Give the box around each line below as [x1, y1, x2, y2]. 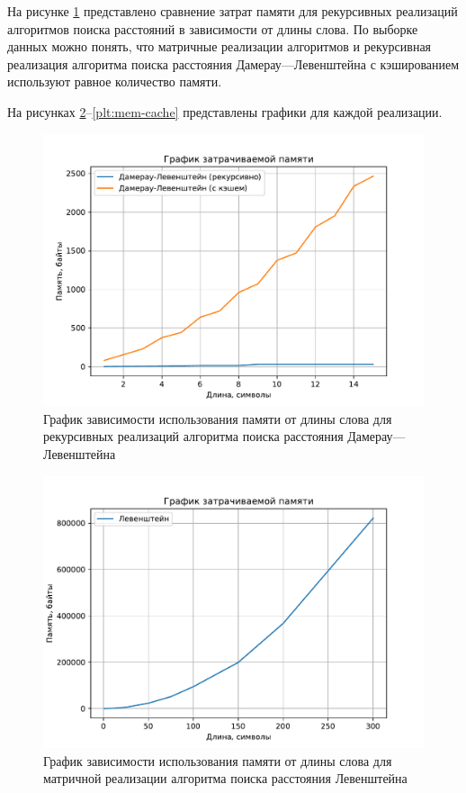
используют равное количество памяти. [7, 72, 222, 91]
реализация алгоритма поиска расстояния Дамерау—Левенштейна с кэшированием [7, 54, 460, 73]
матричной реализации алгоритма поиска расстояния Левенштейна [43, 769, 408, 788]
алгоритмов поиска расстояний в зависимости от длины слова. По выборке [7, 19, 418, 38]
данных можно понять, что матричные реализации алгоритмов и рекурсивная [7, 37, 432, 56]
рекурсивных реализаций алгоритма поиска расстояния [43, 427, 344, 446]
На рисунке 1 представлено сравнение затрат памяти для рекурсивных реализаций [7, 2, 458, 20]
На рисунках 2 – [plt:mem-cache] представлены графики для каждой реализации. [7, 102, 443, 121]
